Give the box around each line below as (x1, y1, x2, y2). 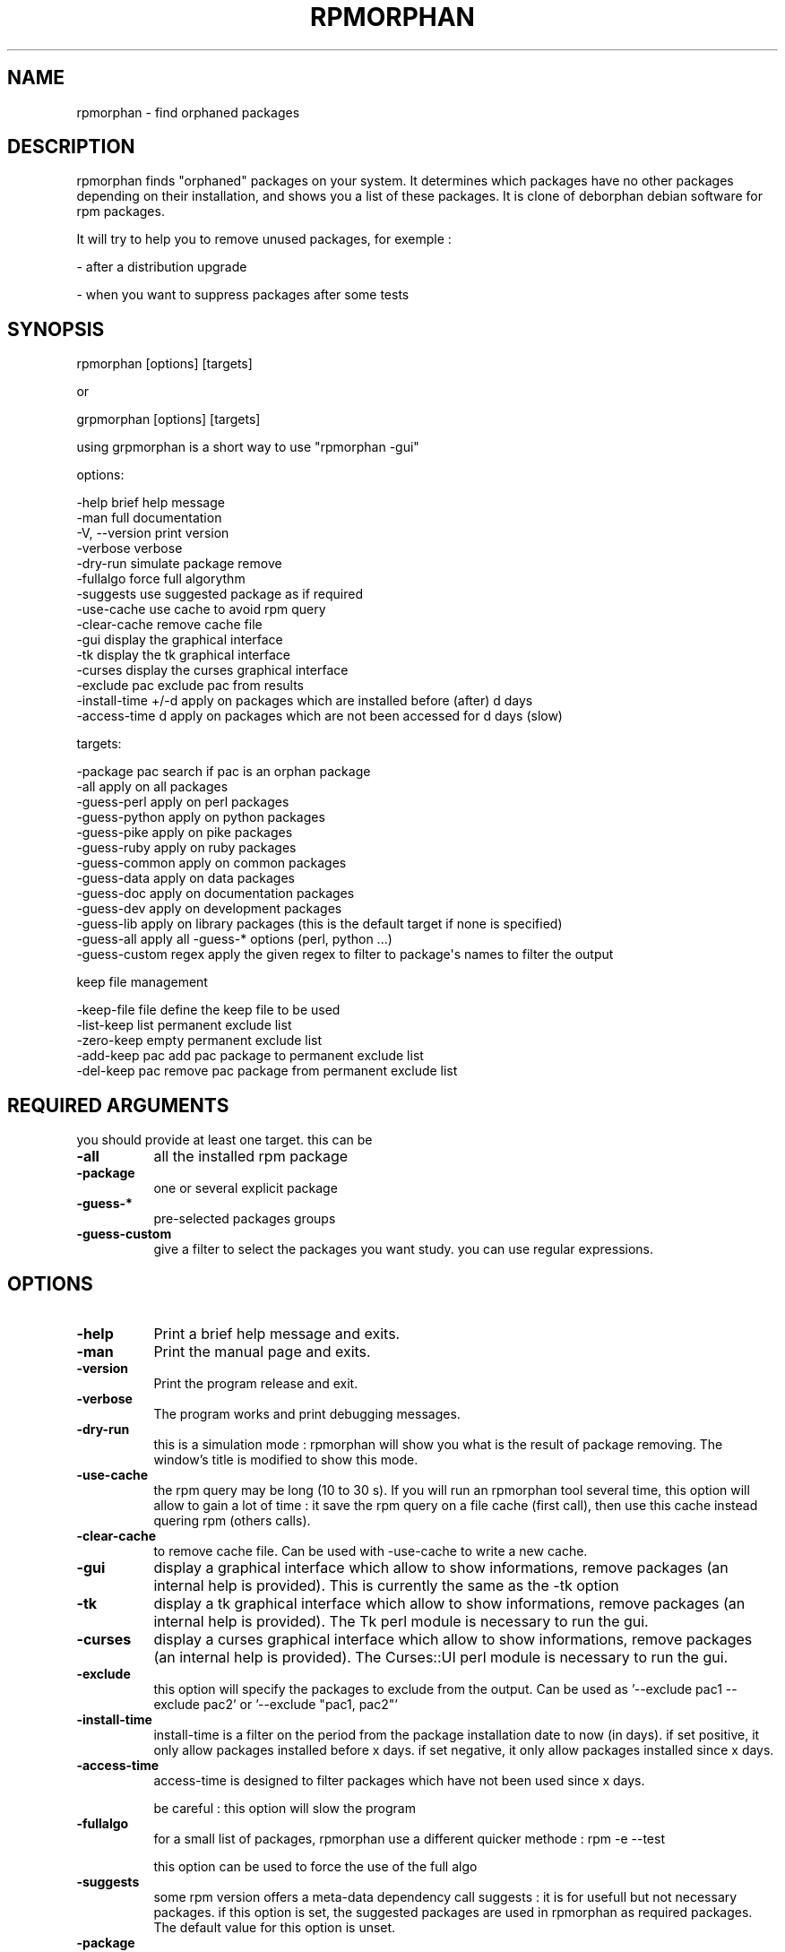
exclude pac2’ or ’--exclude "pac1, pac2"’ (153, 1696, 398, 1712)
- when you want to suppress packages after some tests (76, 287, 410, 303)
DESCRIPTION (7, 135, 135, 159)
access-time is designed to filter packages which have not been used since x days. (153, 1772, 645, 1788)
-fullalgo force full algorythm (76, 571, 246, 587)
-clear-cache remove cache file (76, 617, 263, 633)
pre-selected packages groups (153, 1211, 336, 1227)
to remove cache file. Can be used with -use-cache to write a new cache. (153, 1542, 588, 1559)
